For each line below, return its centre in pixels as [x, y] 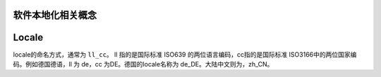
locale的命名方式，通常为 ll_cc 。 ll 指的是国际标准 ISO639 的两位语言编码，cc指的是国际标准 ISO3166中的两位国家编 [185, 54]
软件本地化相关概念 [55, 15]
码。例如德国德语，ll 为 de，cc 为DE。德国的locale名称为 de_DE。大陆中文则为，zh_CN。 [143, 64]
